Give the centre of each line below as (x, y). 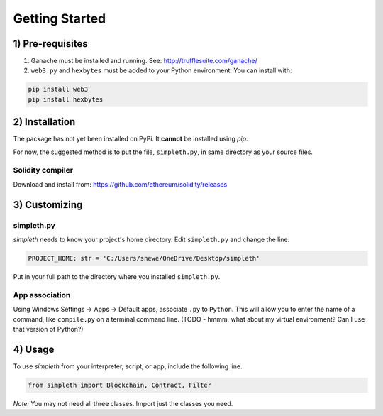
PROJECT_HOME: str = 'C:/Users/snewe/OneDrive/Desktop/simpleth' (144, 258)
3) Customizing (48, 205)
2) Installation (44, 122)
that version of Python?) (48, 329)
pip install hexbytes (66, 99)
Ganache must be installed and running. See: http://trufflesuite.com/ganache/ (144, 61)
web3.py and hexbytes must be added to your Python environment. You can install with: (161, 70)
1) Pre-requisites (50, 44)
